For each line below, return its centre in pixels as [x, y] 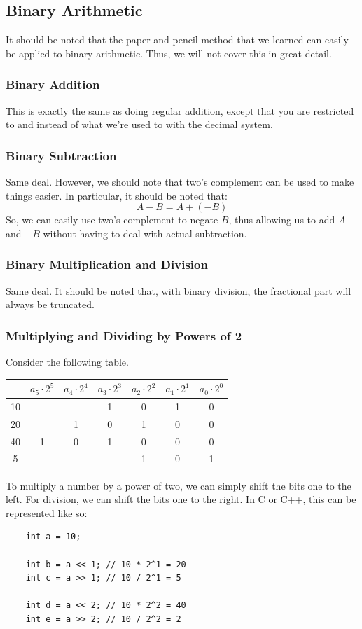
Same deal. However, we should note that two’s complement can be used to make [180, 182]
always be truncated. [50, 304]
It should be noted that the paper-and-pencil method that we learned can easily [177, 40]
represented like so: [47, 512]
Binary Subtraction [61, 155]
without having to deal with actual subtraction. [145, 233]
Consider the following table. [67, 362]
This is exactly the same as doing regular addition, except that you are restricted [180, 110]
